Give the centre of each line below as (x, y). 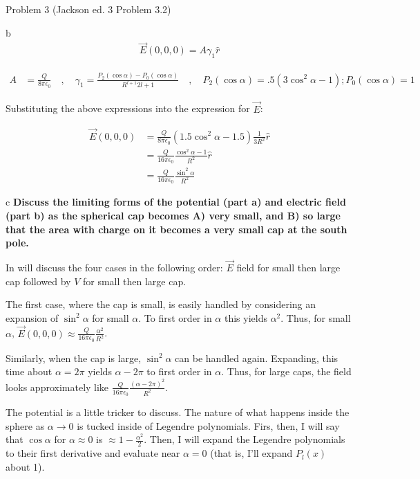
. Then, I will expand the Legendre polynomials (245, 439)
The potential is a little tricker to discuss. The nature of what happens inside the (178, 412)
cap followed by (38, 281)
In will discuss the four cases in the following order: (114, 268)
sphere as (25, 425)
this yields (246, 317)
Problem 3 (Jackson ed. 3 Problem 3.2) (88, 9)
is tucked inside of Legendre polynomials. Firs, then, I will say (208, 425)
